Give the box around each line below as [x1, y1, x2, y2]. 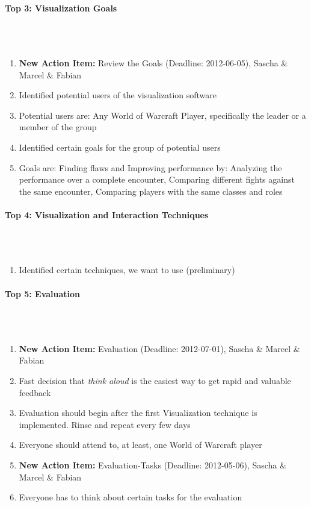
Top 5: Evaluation [5, 287, 81, 300]
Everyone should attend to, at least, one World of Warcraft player [19, 438, 262, 451]
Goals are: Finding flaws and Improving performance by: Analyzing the [19, 161, 282, 174]
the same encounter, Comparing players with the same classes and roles [19, 184, 283, 197]
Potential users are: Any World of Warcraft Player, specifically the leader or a [19, 109, 306, 121]
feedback [19, 386, 51, 398]
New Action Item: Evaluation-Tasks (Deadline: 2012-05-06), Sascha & [19, 459, 286, 471]
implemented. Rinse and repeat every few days [19, 418, 191, 430]
